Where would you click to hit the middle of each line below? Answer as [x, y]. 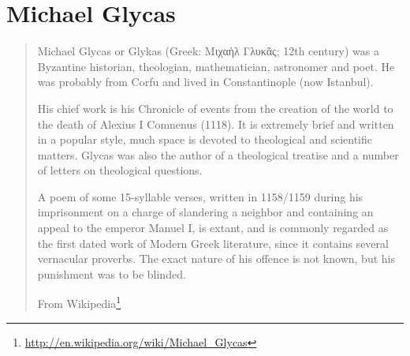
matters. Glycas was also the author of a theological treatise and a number [218, 154]
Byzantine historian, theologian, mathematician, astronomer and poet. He [216, 66]
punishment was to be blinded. [112, 274]
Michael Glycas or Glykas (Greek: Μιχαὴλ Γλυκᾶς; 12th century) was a [209, 51]
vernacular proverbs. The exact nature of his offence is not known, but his [216, 259]
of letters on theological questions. [120, 170]
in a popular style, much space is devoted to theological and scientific [205, 139]
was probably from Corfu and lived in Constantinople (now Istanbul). [205, 82]
